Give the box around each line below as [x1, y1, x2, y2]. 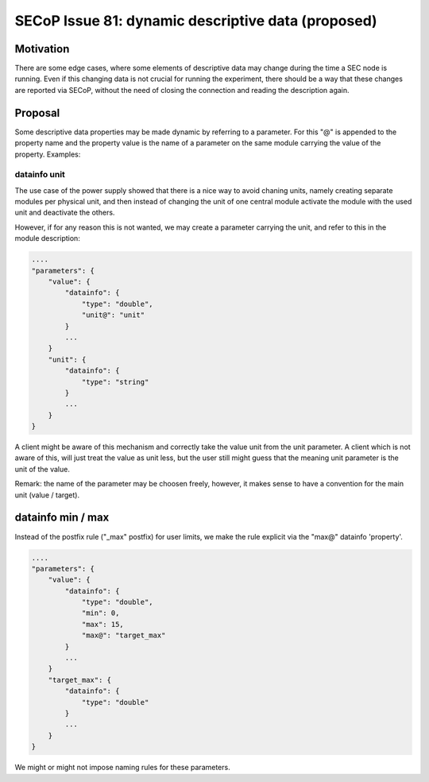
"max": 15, [81, 620, 125, 629]
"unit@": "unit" [81, 311, 145, 319]
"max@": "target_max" [81, 631, 166, 640]
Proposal [14, 106, 60, 119]
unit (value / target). [14, 490, 79, 500]
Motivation [14, 42, 70, 56]
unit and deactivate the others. [14, 207, 115, 218]
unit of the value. [14, 464, 71, 474]
